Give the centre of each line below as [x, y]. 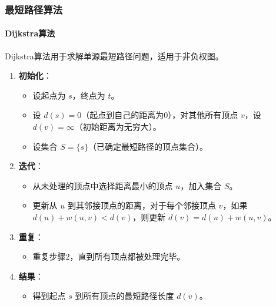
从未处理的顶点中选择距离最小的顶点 [103, 185]
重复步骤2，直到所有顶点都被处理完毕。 [109, 256]
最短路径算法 [34, 9]
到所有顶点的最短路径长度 [124, 296]
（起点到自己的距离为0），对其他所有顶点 [160, 115]
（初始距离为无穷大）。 [118, 127]
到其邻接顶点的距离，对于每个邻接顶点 [142, 205]
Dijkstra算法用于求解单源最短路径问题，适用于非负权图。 [114, 56]
